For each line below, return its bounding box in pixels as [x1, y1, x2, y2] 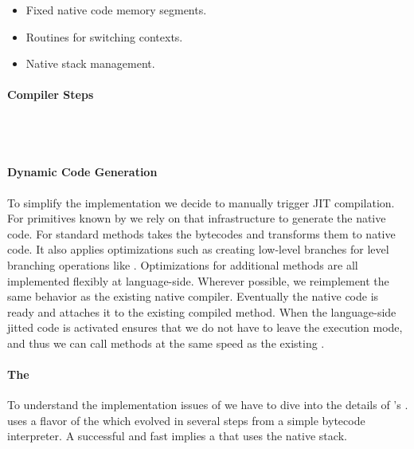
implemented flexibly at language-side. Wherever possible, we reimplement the [7, 272, 389, 289]
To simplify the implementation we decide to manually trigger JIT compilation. [7, 194, 395, 211]
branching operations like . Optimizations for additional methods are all [7, 256, 358, 273]
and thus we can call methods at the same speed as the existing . [7, 334, 325, 351]
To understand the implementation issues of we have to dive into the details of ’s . [7, 396, 408, 413]
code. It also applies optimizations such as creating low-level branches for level [7, 241, 389, 258]
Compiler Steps [7, 86, 94, 103]
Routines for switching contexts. [25, 28, 183, 45]
